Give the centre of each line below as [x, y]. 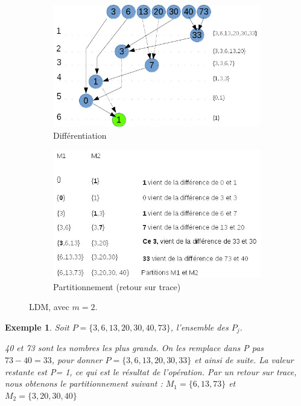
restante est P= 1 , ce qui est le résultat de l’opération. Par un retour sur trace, [151, 371]
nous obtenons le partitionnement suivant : [84, 383]
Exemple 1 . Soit [37, 327]
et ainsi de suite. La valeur [244, 360]
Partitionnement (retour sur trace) [117, 286]
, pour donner [77, 360]
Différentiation [80, 135]
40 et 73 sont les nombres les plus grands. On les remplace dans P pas [135, 348]
